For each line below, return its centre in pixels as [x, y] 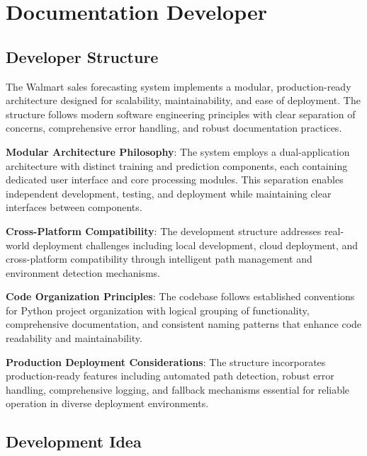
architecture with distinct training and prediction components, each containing [177, 165]
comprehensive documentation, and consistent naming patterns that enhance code [184, 324]
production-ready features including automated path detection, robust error [170, 376]
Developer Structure [82, 56]
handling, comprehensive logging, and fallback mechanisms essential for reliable [178, 389]
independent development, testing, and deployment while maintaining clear [169, 193]
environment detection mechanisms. [83, 272]
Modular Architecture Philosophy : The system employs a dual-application [178, 151]
